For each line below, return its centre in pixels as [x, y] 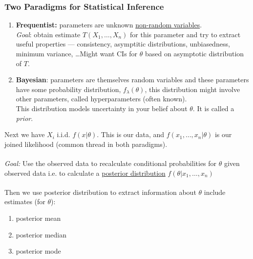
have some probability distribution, [68, 89]
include [215, 192]
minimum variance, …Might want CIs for [77, 53]
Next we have [25, 134]
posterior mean [38, 218]
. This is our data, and [131, 134]
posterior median [41, 234]
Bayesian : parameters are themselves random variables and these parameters [132, 80]
